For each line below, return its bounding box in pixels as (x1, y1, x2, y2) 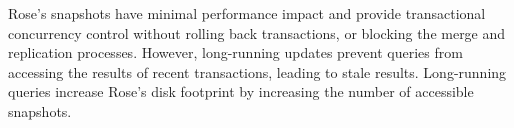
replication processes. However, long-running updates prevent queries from (8, 42, 463, 63)
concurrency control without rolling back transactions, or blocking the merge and (8, 22, 506, 43)
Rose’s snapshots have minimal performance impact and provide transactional (8, 3, 486, 23)
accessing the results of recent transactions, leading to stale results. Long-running (8, 61, 507, 82)
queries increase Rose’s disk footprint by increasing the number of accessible (8, 81, 474, 102)
